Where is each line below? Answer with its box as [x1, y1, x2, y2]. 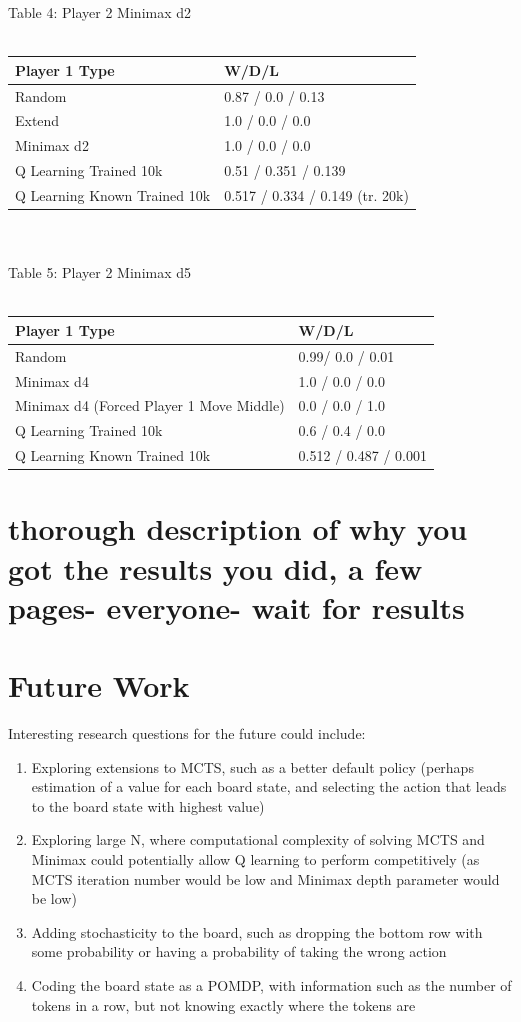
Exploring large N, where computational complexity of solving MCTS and [31, 829, 485, 850]
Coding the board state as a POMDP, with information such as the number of [31, 975, 512, 995]
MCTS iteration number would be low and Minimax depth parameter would [31, 868, 500, 889]
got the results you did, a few [8, 547, 423, 588]
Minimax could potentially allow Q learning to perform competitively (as [31, 849, 480, 870]
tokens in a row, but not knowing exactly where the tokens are [31, 994, 416, 1015]
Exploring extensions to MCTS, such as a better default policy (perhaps [31, 756, 474, 777]
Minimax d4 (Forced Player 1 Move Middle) [15, 395, 285, 416]
